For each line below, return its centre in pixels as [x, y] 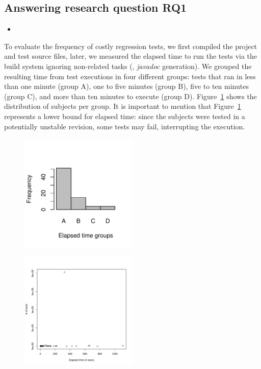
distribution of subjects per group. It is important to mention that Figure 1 [123, 106]
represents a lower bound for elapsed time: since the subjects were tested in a [125, 116]
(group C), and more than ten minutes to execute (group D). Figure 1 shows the [130, 96]
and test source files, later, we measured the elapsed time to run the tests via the [131, 56]
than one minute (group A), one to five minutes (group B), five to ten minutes [126, 86]
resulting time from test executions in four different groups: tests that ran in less [130, 76]
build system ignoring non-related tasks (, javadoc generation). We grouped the [128, 66]
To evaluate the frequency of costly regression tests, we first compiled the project [131, 46]
